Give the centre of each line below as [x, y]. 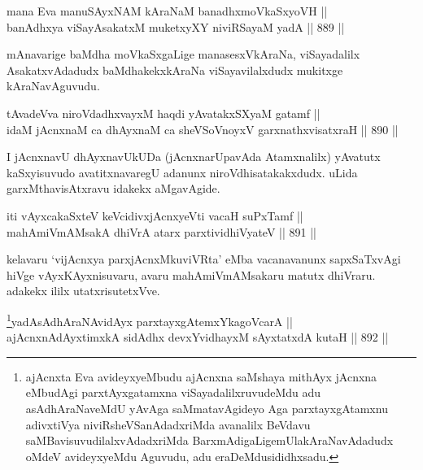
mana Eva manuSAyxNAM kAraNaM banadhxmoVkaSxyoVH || [167, 11]
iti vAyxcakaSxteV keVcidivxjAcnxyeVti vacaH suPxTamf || [155, 215]
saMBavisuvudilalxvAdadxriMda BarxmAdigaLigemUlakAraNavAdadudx [209, 440]
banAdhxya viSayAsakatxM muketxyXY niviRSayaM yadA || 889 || [176, 26]
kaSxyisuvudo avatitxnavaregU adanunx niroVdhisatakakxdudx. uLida [182, 172]
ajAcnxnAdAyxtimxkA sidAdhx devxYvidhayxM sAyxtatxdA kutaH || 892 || [198, 337]
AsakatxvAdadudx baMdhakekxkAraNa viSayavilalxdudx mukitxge [175, 70]
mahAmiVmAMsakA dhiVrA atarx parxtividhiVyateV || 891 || [161, 231]
